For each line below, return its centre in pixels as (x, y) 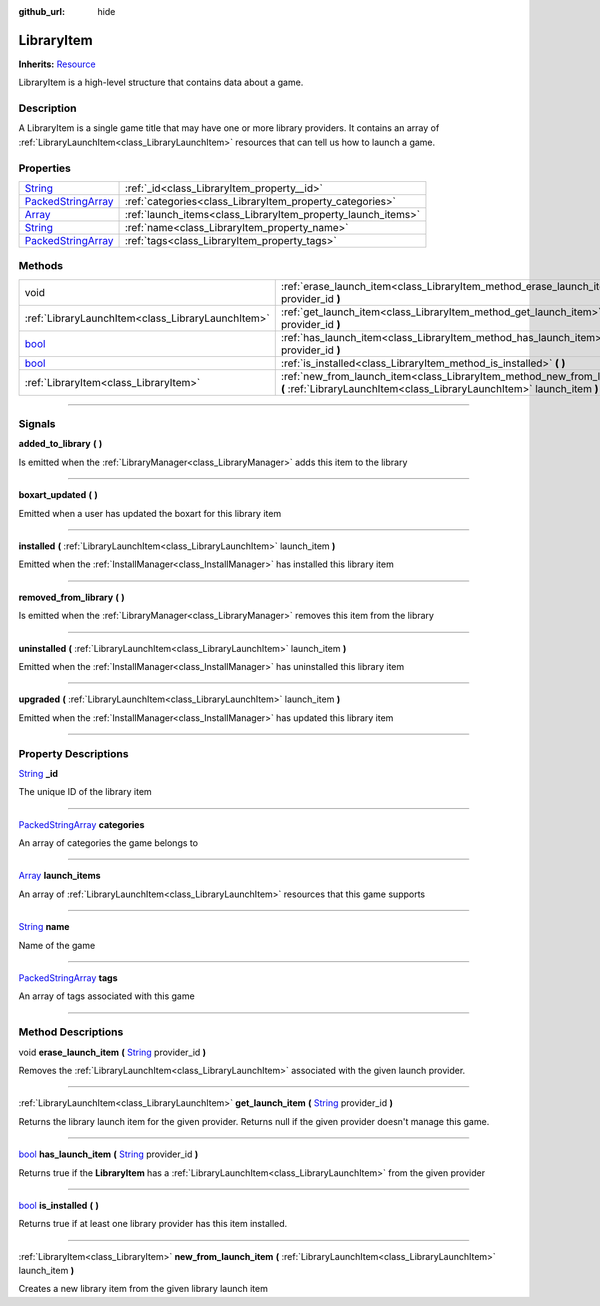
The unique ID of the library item (85, 792)
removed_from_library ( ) (71, 597)
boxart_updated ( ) (58, 495)
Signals (37, 424)
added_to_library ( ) (60, 444)
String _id (38, 773)
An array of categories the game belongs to (108, 843)
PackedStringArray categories (81, 824)
